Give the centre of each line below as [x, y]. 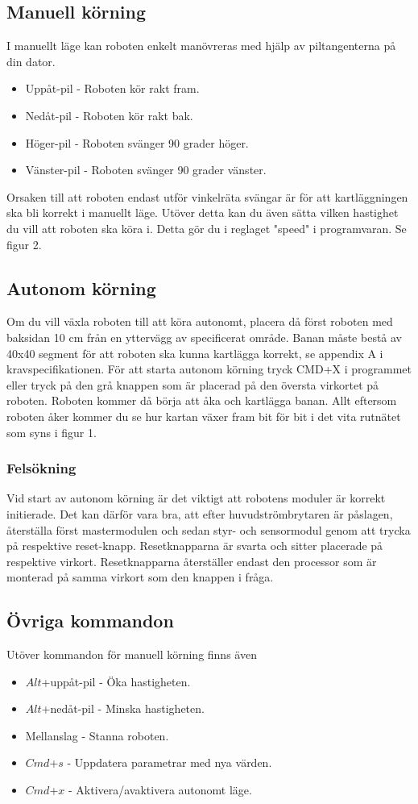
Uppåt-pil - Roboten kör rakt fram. [112, 88]
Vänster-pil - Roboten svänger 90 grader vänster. [146, 170]
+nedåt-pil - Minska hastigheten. [123, 708]
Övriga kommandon [90, 621]
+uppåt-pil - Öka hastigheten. [116, 681]
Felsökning [41, 468]
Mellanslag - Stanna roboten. [97, 735]
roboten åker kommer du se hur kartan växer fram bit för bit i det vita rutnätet [204, 416]
